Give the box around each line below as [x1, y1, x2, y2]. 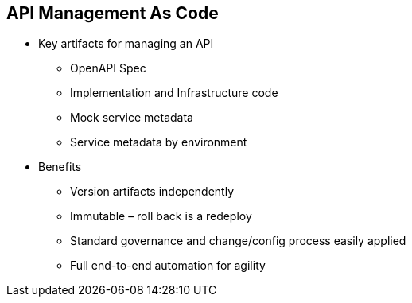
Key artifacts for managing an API [38, 37, 214, 51]
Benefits [38, 160, 82, 174]
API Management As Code [6, 3, 219, 23]
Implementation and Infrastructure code [70, 86, 278, 100]
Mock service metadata [70, 111, 193, 125]
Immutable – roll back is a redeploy [70, 209, 252, 223]
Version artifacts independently [70, 185, 234, 199]
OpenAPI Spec [70, 61, 146, 76]
